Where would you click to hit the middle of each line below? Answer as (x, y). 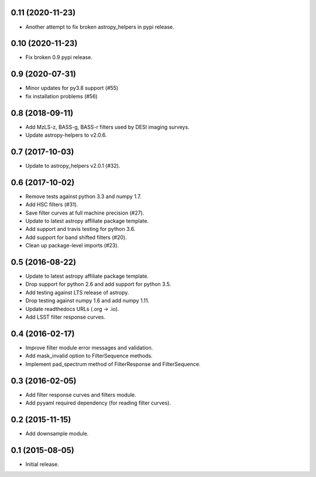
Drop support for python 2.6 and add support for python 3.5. (98, 284)
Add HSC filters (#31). (52, 205)
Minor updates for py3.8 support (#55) (72, 88)
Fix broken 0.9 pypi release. (59, 57)
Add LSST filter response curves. (65, 317)
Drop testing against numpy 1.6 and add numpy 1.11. (87, 300)
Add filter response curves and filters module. (81, 395)
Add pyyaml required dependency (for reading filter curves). (98, 403)
